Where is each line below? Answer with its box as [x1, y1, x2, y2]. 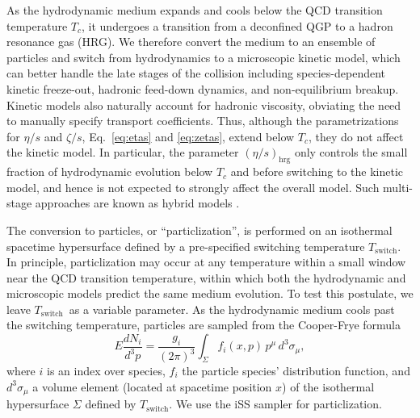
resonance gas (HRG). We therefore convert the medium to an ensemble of [6, 33, 376, 50]
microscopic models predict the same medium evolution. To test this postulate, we [6, 285, 414, 302]
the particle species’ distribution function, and [182, 362, 410, 379]
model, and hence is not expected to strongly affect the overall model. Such [6, 178, 380, 195]
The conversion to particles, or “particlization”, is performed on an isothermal [6, 221, 393, 238]
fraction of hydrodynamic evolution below [6, 163, 213, 180]
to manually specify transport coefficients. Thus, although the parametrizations [6, 112, 399, 129]
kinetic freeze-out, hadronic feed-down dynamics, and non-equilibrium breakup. [6, 80, 399, 97]
